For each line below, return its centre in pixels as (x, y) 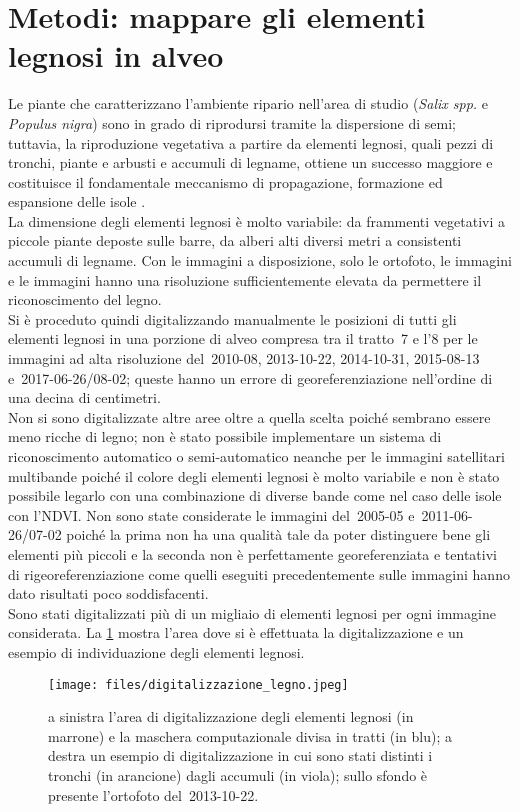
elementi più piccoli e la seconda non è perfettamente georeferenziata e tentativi (252, 553)
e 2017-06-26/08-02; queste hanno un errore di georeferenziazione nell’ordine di (250, 377)
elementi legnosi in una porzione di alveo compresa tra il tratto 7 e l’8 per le (243, 338)
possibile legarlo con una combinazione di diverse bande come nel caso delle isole (255, 495)
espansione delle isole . (77, 201)
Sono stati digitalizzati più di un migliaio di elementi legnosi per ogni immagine (252, 612)
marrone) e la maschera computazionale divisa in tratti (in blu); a (250, 735)
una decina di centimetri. (84, 397)
